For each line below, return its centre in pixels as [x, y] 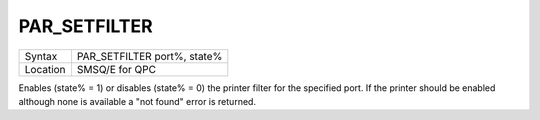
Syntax [41, 56]
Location [45, 69]
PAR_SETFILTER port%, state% [149, 56]
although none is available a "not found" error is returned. [137, 101]
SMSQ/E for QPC [116, 69]
